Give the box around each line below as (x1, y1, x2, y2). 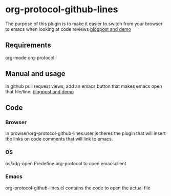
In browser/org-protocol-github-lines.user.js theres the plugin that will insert (5, 130, 166, 136)
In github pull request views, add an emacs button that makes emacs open (5, 83, 162, 89)
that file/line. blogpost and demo (5, 88, 74, 94)
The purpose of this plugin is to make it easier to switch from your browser (5, 21, 163, 27)
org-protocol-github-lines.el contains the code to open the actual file (5, 185, 151, 191)
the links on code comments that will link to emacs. (5, 136, 113, 142)
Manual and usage (5, 69, 66, 78)
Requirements (5, 41, 51, 50)
